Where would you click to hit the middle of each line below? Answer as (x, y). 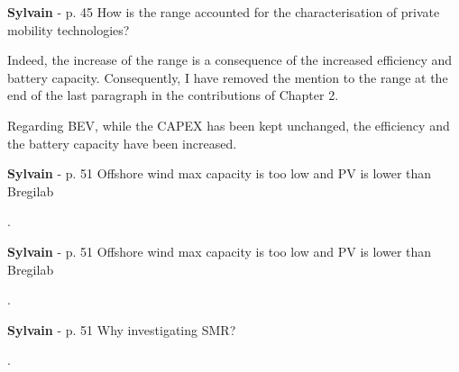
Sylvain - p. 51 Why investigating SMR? (122, 329)
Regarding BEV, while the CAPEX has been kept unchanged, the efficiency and (229, 125)
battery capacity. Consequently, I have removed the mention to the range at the (228, 77)
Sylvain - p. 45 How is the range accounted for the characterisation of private (224, 12)
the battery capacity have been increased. (122, 143)
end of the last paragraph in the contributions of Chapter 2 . (173, 95)
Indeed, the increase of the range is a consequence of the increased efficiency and (230, 60)
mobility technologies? (69, 29)
